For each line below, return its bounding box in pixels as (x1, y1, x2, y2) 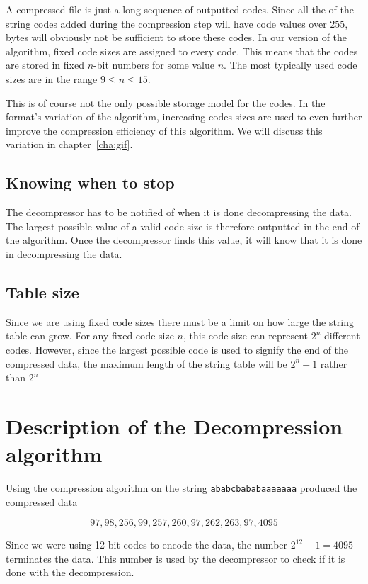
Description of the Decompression (6, 411, 343, 440)
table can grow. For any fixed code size (6, 328, 174, 343)
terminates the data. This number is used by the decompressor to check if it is (6, 551, 345, 566)
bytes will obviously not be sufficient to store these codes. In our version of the (6, 30, 347, 45)
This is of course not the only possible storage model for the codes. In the (6, 95, 326, 110)
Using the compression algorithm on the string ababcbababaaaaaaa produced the (6, 481, 357, 495)
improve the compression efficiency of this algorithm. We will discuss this (6, 123, 323, 137)
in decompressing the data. (6, 246, 122, 261)
